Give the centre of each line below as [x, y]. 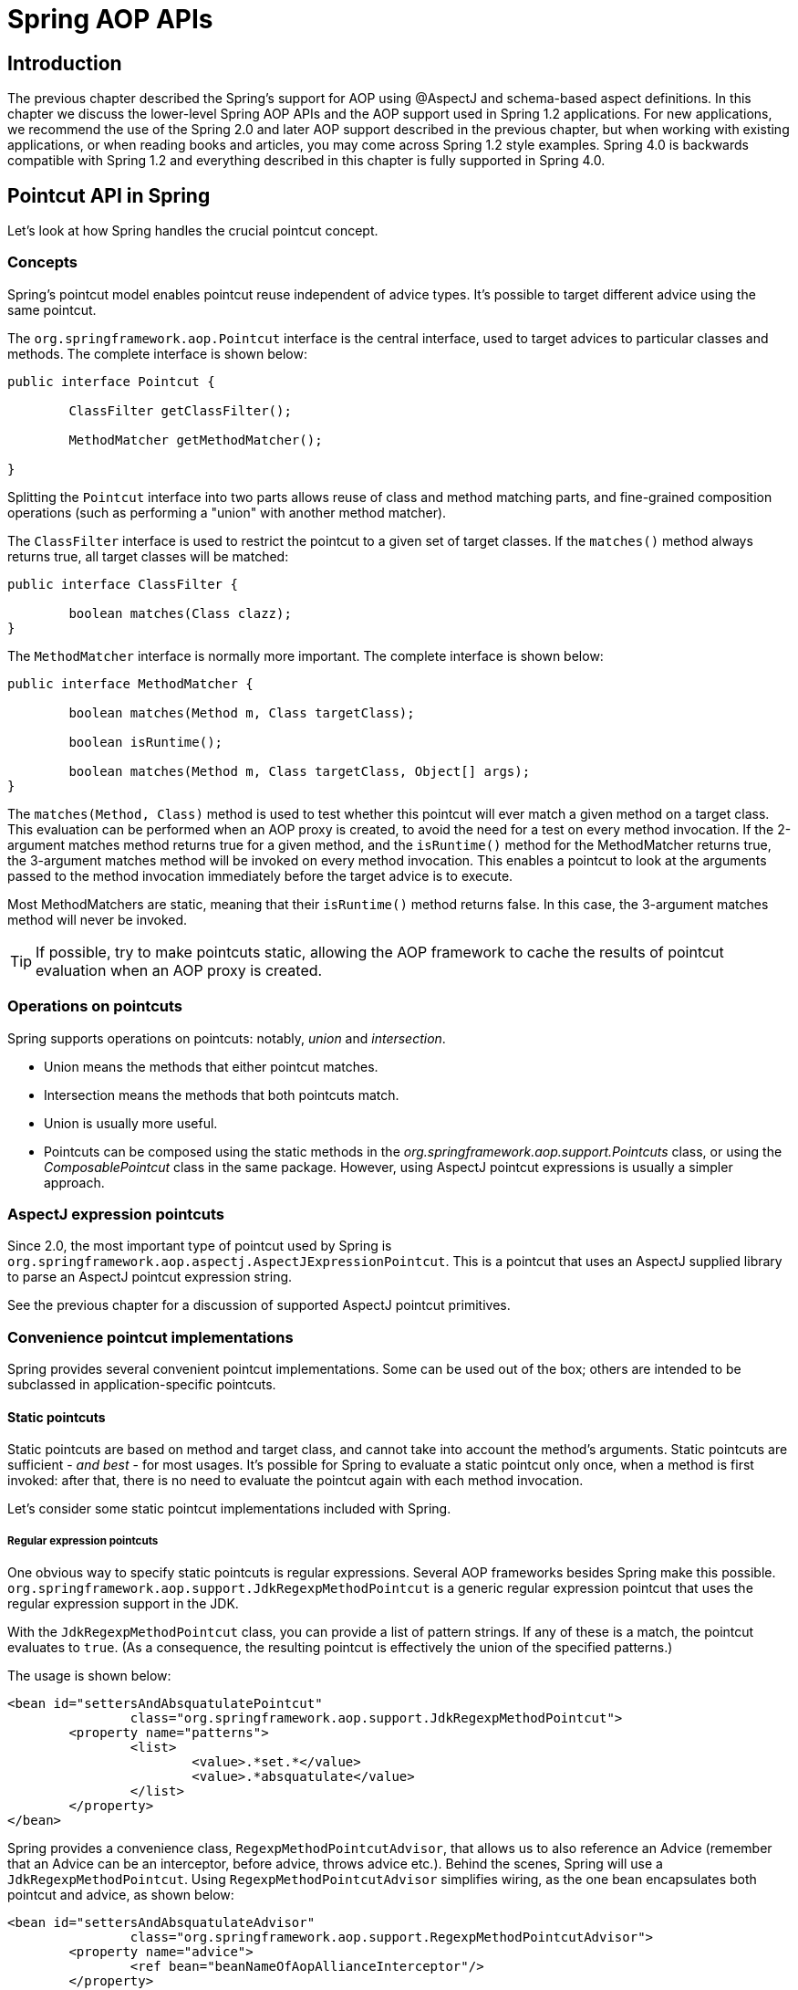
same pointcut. [52, 309]
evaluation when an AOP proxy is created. [179, 970]
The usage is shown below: [89, 1676]
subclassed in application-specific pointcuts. [142, 1385]
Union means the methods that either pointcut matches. [211, 1066]
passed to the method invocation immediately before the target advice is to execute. [260, 875]
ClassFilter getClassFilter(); [180, 410]
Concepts [43, 262]
